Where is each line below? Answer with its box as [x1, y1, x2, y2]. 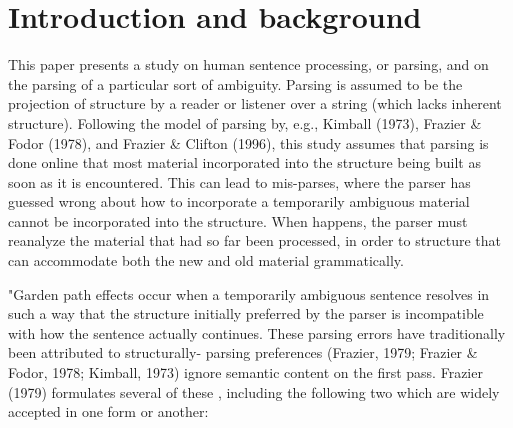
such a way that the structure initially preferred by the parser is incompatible [8, 303, 484, 324]
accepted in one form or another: [8, 401, 209, 422]
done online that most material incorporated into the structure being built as [8, 152, 481, 173]
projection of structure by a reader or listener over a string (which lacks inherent [8, 93, 502, 114]
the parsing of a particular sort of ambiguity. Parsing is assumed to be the [8, 73, 463, 94]
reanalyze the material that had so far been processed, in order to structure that [8, 230, 501, 251]
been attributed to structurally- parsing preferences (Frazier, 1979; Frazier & [8, 342, 478, 363]
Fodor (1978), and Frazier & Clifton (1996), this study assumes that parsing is [8, 132, 489, 153]
